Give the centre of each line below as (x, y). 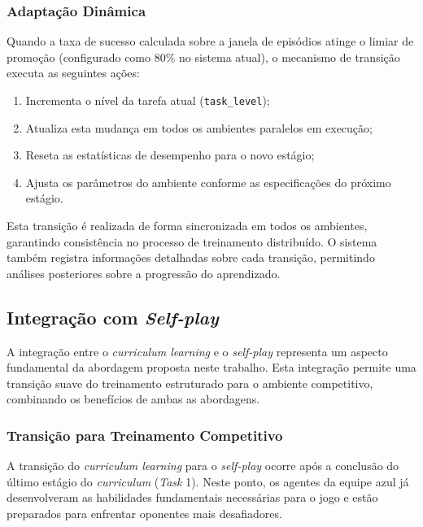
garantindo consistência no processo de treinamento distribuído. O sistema (192, 241)
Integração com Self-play (113, 317)
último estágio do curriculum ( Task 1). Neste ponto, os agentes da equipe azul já (208, 481)
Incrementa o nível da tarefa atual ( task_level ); (148, 100)
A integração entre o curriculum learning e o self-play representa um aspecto (197, 351)
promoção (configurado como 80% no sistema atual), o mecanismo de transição (203, 57)
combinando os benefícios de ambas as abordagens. (133, 399)
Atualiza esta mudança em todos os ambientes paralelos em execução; (199, 127)
